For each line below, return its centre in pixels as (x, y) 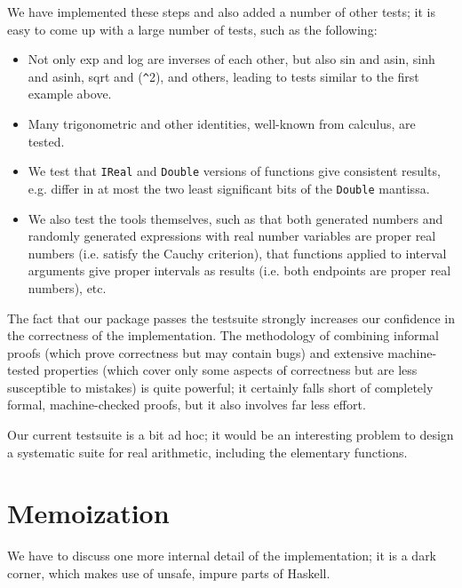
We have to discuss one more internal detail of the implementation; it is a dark (222, 556)
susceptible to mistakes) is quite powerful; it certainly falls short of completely (220, 387)
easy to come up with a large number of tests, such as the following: (192, 29)
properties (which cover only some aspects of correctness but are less (231, 370)
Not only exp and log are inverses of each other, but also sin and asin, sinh (231, 59)
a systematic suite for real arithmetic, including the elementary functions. (207, 452)
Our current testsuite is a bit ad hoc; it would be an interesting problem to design (231, 435)
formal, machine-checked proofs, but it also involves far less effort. (187, 405)
